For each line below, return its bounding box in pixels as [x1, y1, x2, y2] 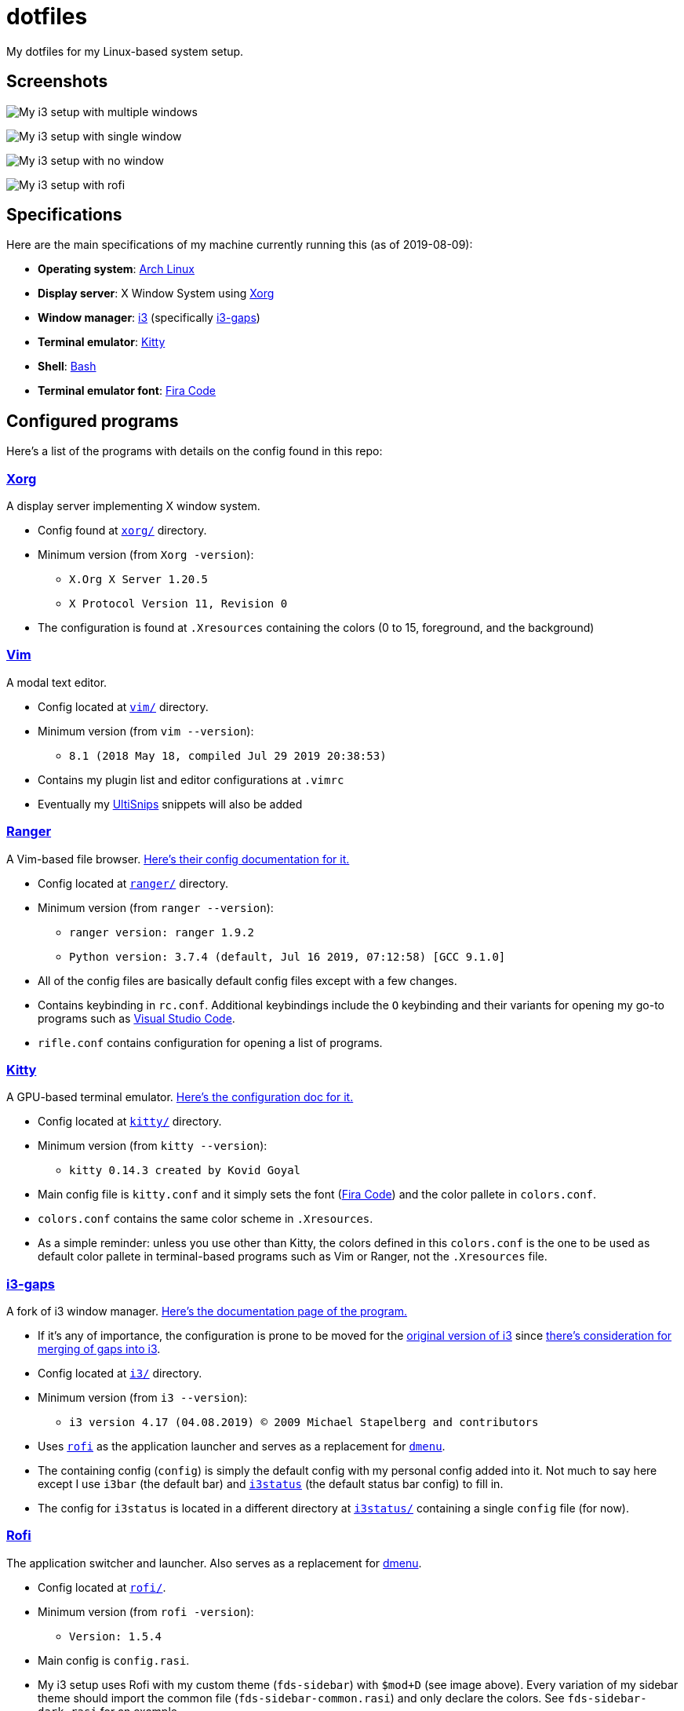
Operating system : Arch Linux [38, 262, 195, 276]
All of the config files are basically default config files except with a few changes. [38, 973, 457, 987]
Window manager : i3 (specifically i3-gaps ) [38, 311, 260, 325]
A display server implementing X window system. [6, 499, 260, 513]
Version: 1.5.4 [69, 1629, 162, 1643]
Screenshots [6, 71, 108, 92]
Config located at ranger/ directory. [38, 876, 228, 890]
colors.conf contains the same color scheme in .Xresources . [38, 1212, 373, 1226]
